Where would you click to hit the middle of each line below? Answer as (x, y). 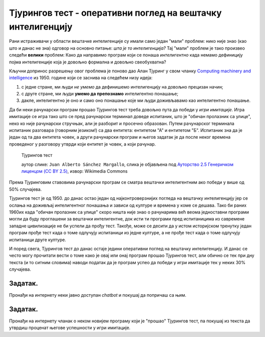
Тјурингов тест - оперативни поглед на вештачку (115, 13)
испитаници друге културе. (38, 240)
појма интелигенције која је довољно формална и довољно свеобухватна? (88, 62)
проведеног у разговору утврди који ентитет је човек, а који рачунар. (82, 144)
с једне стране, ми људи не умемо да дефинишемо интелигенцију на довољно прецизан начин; (122, 87)
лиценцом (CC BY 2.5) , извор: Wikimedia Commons (74, 171)
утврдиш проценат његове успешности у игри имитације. (70, 328)
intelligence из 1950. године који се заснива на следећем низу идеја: (81, 78)
